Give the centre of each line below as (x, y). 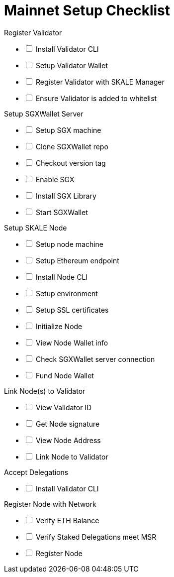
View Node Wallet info (72, 343)
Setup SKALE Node (36, 228)
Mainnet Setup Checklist (87, 10)
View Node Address (68, 440)
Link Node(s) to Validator (45, 391)
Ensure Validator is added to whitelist (96, 98)
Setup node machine (70, 244)
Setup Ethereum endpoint (77, 260)
